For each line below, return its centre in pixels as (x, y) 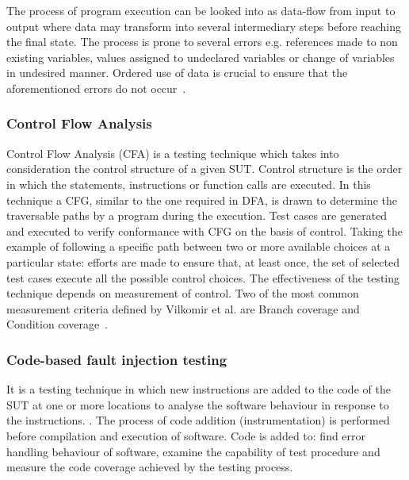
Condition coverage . (57, 324)
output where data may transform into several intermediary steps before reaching (204, 26)
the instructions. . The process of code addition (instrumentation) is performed (198, 420)
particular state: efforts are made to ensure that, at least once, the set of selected (203, 261)
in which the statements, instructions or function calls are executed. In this (189, 184)
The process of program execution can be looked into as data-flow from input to (201, 10)
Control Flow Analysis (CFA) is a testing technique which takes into (173, 153)
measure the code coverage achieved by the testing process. (150, 467)
